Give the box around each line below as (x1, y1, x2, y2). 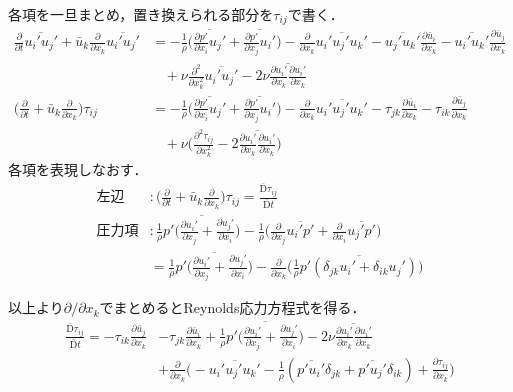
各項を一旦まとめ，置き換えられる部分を (8, 4, 274, 24)
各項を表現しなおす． (8, 158, 148, 179)
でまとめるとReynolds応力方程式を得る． (99, 297, 366, 318)
